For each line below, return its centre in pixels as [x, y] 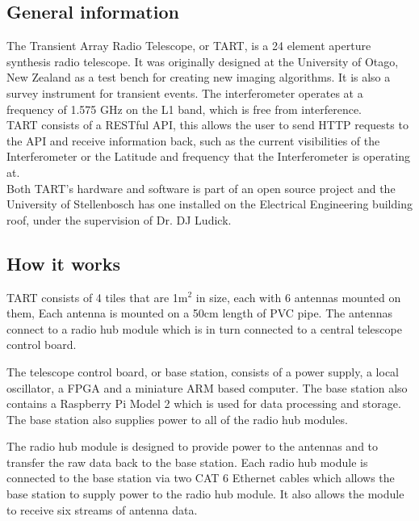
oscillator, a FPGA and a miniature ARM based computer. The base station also [207, 387]
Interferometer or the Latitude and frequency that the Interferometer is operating [208, 156]
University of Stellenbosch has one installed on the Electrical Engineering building [209, 204]
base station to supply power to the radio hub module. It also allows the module [205, 494]
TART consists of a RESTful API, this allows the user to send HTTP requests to [207, 125]
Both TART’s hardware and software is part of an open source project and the [201, 188]
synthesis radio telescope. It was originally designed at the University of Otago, [203, 61]
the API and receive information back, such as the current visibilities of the [193, 140]
